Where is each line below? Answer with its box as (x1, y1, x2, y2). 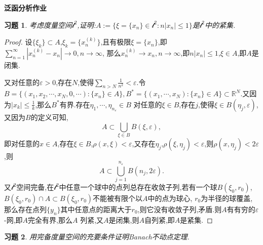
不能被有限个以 (93, 193, 143, 203)
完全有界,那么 (28, 214, 72, 225)
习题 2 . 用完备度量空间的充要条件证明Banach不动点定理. (4, 231, 190, 242)
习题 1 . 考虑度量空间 (4, 19, 72, 30)
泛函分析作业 (4, 3, 47, 13)
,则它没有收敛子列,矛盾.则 (137, 204, 222, 215)
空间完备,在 (16, 182, 54, 192)
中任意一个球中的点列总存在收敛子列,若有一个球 (59, 182, 217, 192)
